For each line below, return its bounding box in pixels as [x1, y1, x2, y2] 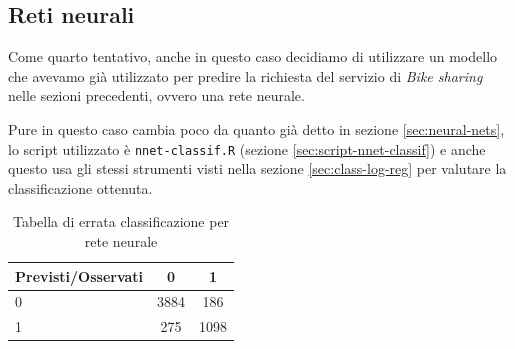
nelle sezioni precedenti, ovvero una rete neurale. [8, 85, 305, 106]
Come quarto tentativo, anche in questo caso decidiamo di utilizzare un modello [8, 46, 498, 67]
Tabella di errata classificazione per [12, 211, 230, 232]
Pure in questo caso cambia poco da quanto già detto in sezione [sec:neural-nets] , [8, 118, 505, 139]
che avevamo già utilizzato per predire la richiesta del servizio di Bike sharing [8, 65, 483, 86]
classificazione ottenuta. [8, 177, 153, 198]
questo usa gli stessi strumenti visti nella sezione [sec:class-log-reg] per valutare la [8, 158, 507, 179]
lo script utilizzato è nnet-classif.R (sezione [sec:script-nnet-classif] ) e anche [8, 138, 486, 159]
